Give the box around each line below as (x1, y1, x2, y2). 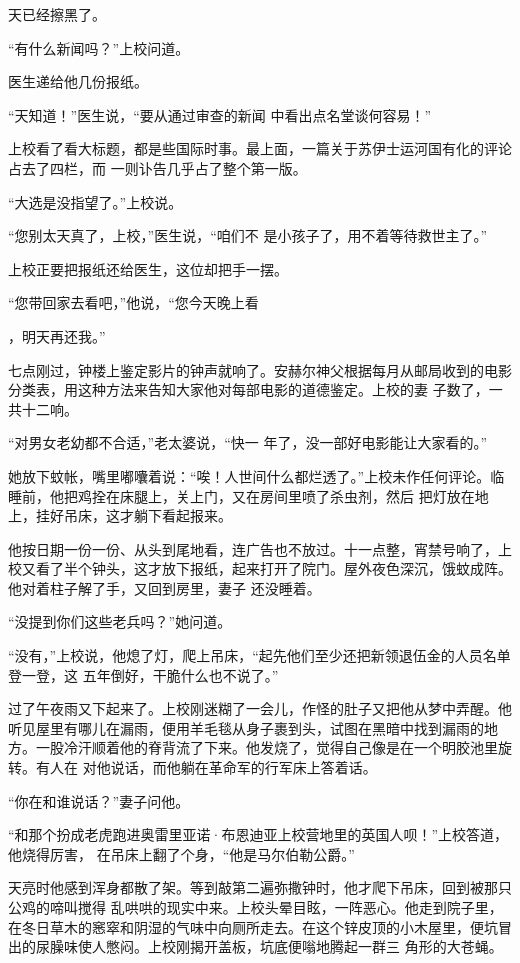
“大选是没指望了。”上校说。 (8, 191, 183, 212)
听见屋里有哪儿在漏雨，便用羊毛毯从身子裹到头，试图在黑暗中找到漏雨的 (8, 717, 484, 738)
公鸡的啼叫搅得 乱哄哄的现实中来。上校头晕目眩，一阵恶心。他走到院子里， (8, 897, 503, 917)
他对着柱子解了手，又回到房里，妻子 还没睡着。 (8, 577, 321, 598)
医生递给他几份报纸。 (8, 71, 148, 92)
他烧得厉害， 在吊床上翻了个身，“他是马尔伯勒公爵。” (8, 843, 355, 864)
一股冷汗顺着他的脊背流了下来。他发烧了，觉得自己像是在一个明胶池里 (35, 737, 498, 758)
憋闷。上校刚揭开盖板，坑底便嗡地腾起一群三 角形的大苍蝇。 (105, 936, 503, 957)
